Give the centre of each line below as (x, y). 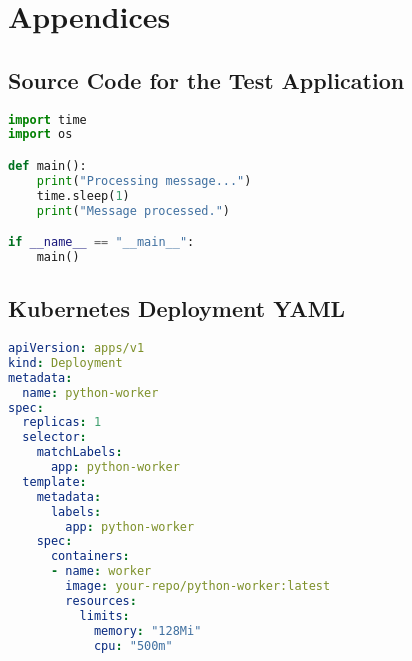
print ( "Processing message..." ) (144, 180)
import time (47, 119)
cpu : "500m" (133, 645)
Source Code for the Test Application (206, 79)
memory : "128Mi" (147, 630)
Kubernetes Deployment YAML (177, 308)
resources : (101, 600)
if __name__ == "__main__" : (101, 242)
